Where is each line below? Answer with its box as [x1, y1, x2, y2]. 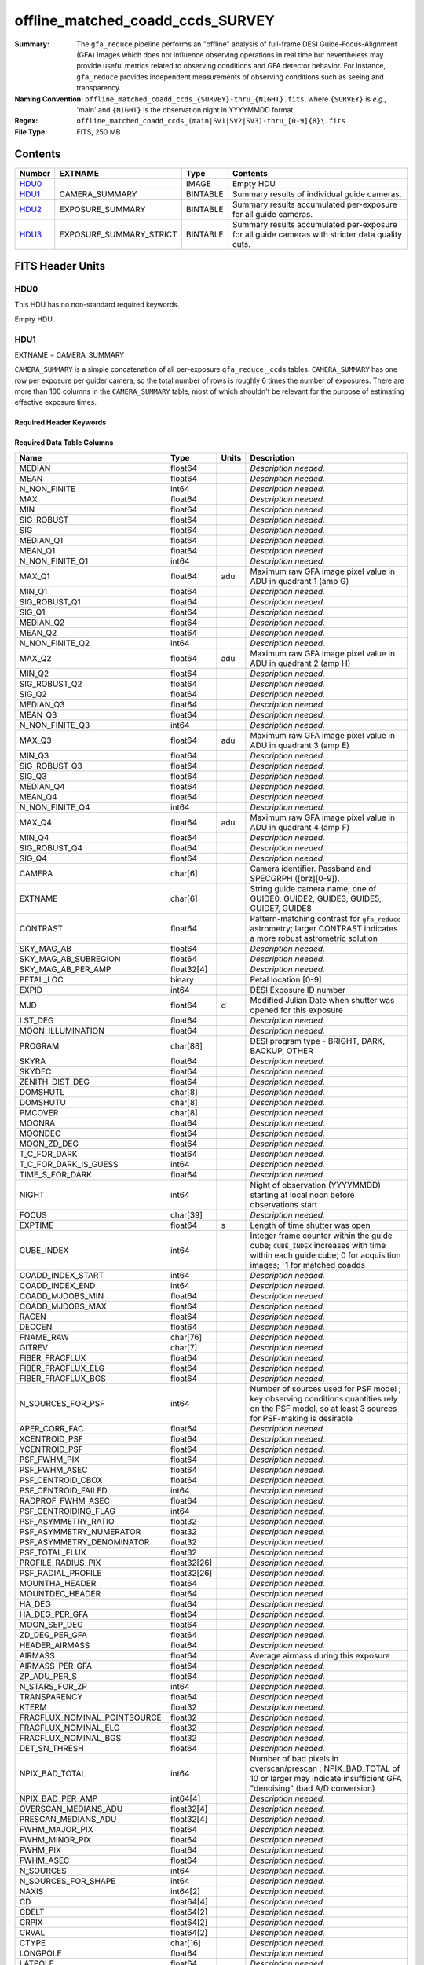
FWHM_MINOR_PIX [19, 1834, 92, 1845]
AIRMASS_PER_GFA [19, 1660, 92, 1671]
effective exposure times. [14, 398, 97, 407]
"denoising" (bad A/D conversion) [250, 1783, 376, 1794]
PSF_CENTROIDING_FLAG [19, 1505, 115, 1516]
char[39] [170, 1209, 203, 1220]
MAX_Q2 [19, 652, 52, 663]
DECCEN [19, 1321, 53, 1332]
